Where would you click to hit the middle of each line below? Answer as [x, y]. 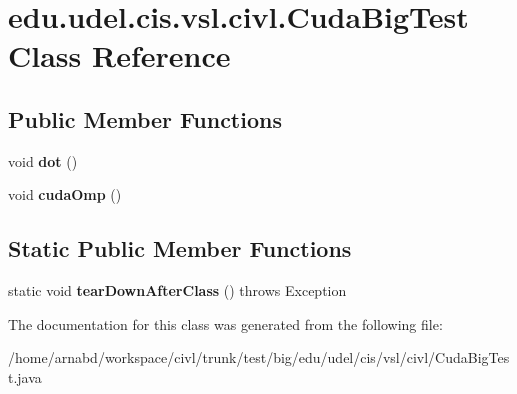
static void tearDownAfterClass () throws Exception [177, 290]
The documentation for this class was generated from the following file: [225, 323]
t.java [25, 376]
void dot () [43, 160]
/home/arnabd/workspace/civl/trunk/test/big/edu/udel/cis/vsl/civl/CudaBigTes [259, 357]
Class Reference [119, 55]
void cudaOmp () [65, 194]
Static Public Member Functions [180, 248]
